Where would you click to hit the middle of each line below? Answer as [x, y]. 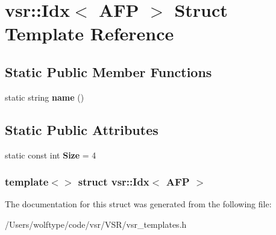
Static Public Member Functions [108, 71]
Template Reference [89, 33]
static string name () [45, 97]
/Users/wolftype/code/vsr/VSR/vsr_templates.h [96, 224]
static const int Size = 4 [51, 155]
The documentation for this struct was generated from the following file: [138, 204]
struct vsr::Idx [114, 182]
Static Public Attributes [82, 129]
